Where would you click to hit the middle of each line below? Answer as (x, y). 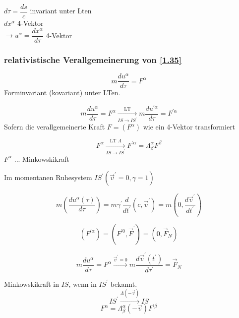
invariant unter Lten (61, 11)
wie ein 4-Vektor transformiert (189, 127)
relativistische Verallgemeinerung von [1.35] (93, 59)
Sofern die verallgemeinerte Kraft (55, 127)
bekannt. (124, 284)
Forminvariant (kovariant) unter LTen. (62, 93)
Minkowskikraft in (31, 284)
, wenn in (83, 284)
